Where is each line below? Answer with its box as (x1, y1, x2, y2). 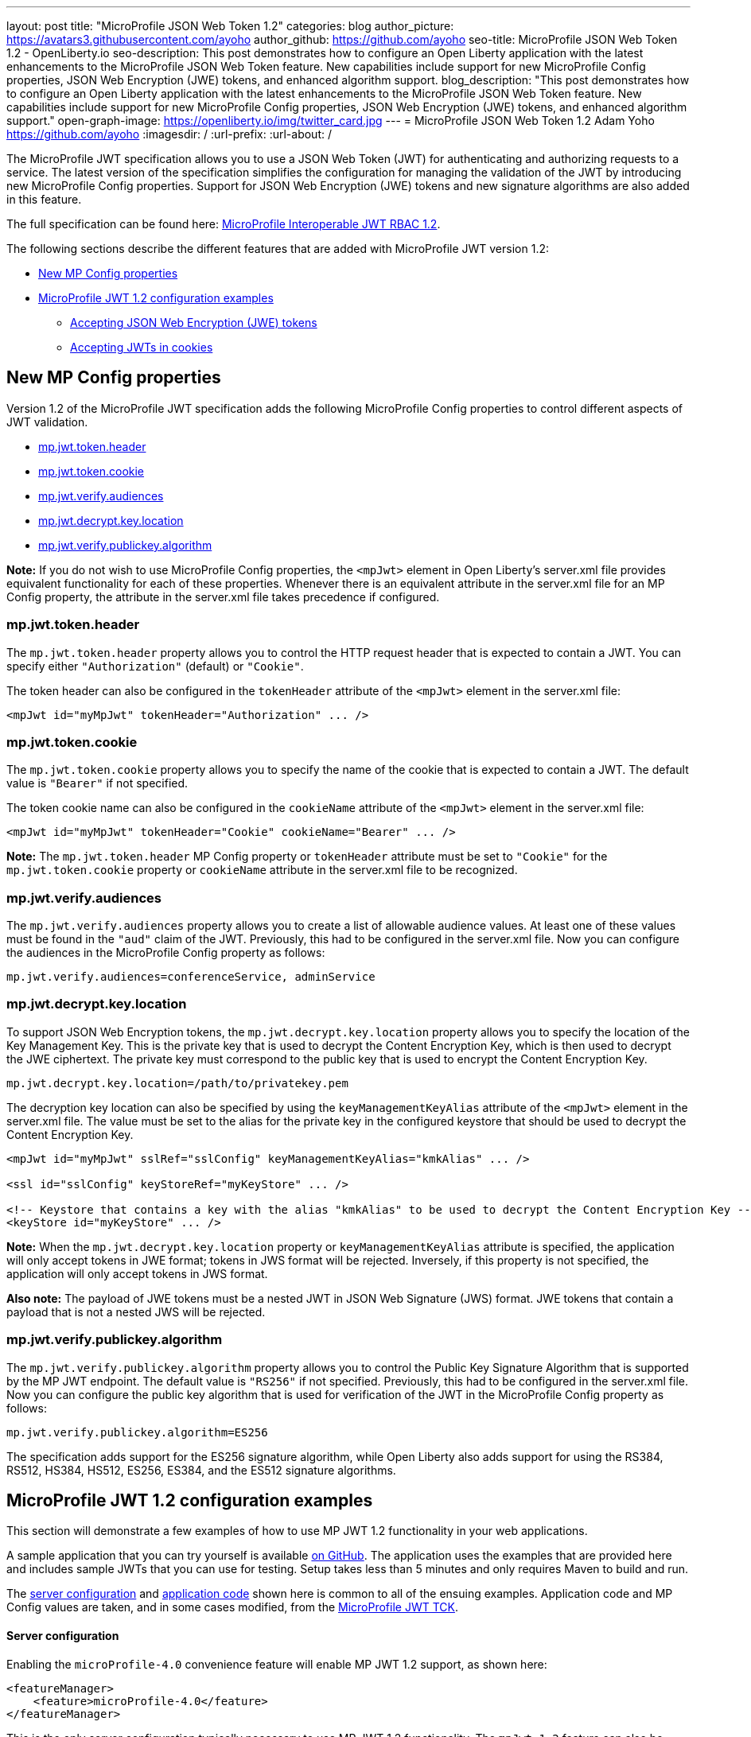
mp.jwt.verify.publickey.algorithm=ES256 (6, 1425, 268, 1439)
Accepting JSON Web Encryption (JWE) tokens (70, 316, 317, 329)
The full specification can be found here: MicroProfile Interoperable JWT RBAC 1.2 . (6, 217, 441, 231)
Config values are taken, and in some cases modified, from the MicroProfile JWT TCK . (6, 1600, 458, 1615)
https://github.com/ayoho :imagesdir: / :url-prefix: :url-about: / (6, 127, 332, 141)
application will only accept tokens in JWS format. (6, 1266, 268, 1280)
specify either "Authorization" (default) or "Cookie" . (6, 659, 304, 673)
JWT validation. (6, 414, 88, 429)
